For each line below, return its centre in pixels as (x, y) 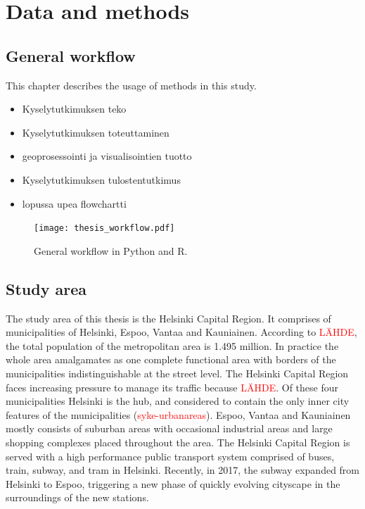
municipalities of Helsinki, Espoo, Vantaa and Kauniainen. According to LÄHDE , (181, 332)
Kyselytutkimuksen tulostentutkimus (101, 179)
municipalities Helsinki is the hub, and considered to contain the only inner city (178, 401)
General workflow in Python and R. (111, 250)
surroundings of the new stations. (77, 497)
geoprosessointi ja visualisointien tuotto (107, 156)
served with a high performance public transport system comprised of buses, (170, 456)
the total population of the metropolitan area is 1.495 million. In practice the (172, 345)
